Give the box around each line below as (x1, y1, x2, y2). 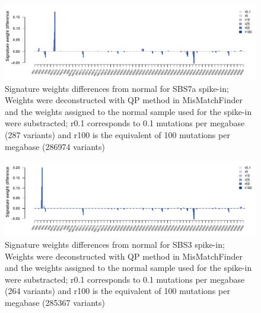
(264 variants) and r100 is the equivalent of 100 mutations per (5, 285, 230, 297)
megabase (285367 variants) (5, 296, 105, 308)
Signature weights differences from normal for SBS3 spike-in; (5, 238, 225, 250)
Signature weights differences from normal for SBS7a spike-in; (5, 82, 229, 94)
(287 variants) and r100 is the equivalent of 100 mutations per (5, 129, 230, 141)
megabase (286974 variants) (5, 140, 105, 152)
